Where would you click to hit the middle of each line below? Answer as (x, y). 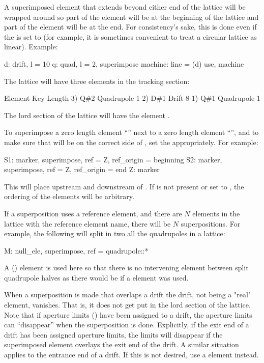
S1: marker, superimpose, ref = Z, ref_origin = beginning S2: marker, (113, 159)
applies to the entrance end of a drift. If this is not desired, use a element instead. (131, 355)
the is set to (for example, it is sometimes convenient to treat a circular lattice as (130, 36)
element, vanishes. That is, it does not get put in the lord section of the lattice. (127, 305)
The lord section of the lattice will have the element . (87, 115)
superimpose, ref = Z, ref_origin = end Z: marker (82, 169)
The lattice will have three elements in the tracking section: (97, 81)
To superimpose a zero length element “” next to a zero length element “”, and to (131, 132)
